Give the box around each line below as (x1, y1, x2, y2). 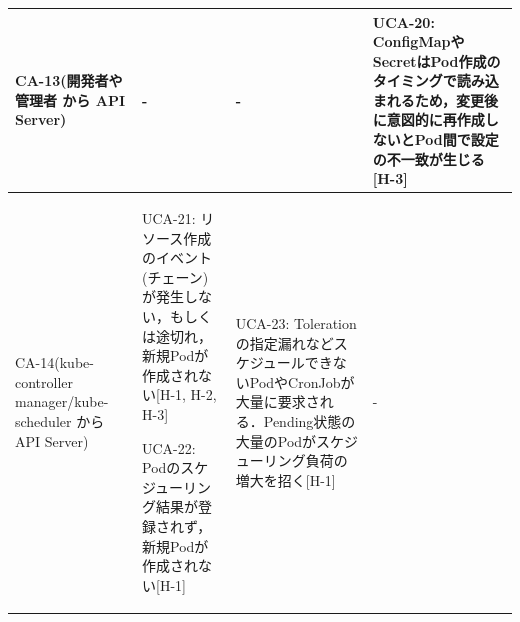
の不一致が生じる (372, 148, 485, 169)
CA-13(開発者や (15, 70, 123, 91)
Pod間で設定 (414, 129, 499, 150)
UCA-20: (372, 11, 435, 32)
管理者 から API (15, 89, 125, 110)
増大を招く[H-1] (235, 469, 336, 490)
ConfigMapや (372, 31, 465, 52)
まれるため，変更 (372, 89, 485, 110)
